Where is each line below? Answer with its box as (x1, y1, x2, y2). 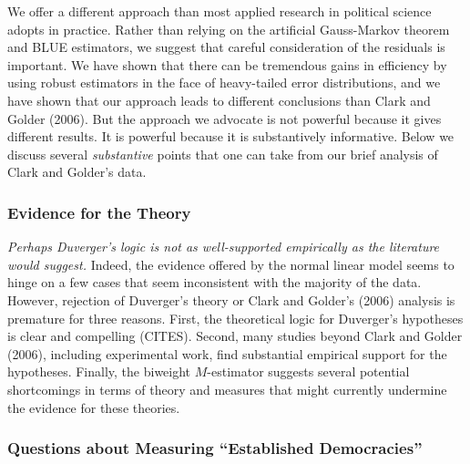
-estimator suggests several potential (207, 362, 410, 381)
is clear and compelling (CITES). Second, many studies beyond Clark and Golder (7, 326, 463, 345)
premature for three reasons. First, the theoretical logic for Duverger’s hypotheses (7, 308, 464, 327)
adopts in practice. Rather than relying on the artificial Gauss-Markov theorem (7, 19, 450, 38)
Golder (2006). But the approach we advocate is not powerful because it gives (7, 108, 442, 128)
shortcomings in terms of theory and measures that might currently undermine (7, 379, 447, 398)
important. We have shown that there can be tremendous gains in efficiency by (7, 55, 447, 74)
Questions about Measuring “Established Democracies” (7, 437, 423, 459)
